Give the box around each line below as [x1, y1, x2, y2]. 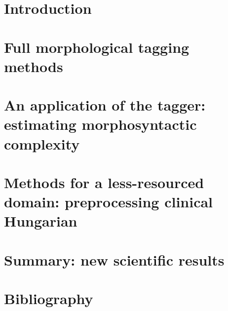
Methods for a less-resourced [4, 172, 204, 192]
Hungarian [4, 211, 77, 231]
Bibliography [4, 288, 93, 308]
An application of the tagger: [4, 95, 206, 115]
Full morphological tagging [4, 37, 190, 57]
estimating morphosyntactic [4, 114, 197, 134]
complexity [4, 133, 80, 154]
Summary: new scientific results [4, 249, 225, 270]
